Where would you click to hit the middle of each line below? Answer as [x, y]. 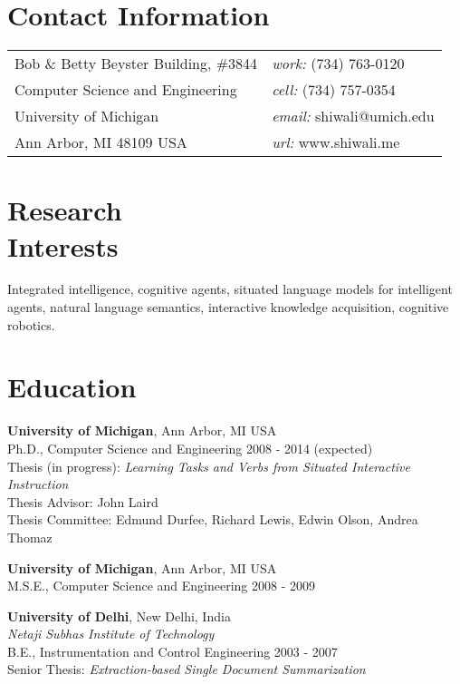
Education [72, 387]
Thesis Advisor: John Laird [83, 501]
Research [65, 210]
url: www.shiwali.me [336, 142]
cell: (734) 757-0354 [334, 90]
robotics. [31, 324]
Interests [63, 245]
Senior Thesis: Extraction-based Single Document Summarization [187, 669]
